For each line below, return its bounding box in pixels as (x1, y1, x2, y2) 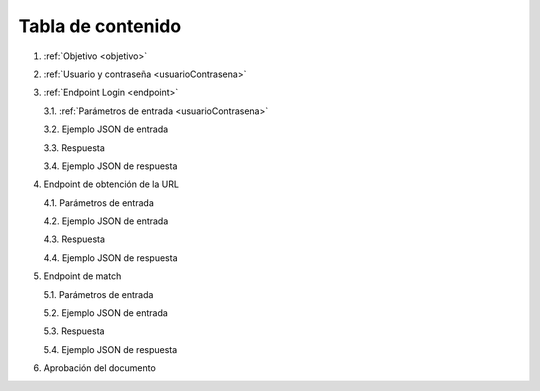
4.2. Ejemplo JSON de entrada (43, 215, 169, 227)
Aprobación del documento (43, 362, 157, 374)
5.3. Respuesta (43, 325, 105, 337)
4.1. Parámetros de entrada (43, 196, 155, 209)
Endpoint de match (43, 270, 122, 282)
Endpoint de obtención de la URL (43, 178, 180, 190)
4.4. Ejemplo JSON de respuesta (43, 251, 179, 264)
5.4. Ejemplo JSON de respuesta (43, 343, 178, 355)
